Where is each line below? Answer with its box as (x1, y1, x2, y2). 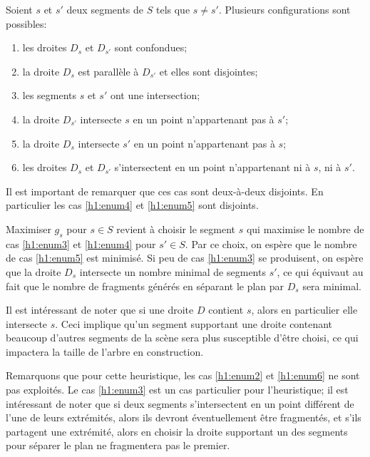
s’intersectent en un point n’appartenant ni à (114, 160, 311, 175)
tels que (155, 2, 190, 16)
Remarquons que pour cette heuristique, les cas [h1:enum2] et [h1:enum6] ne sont (6, 368, 360, 383)
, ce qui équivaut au (277, 264, 364, 279)
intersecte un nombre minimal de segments (79, 264, 266, 279)
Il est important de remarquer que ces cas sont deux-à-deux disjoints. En (6, 183, 324, 198)
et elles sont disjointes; (159, 63, 258, 78)
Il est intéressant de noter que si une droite (6, 302, 194, 317)
